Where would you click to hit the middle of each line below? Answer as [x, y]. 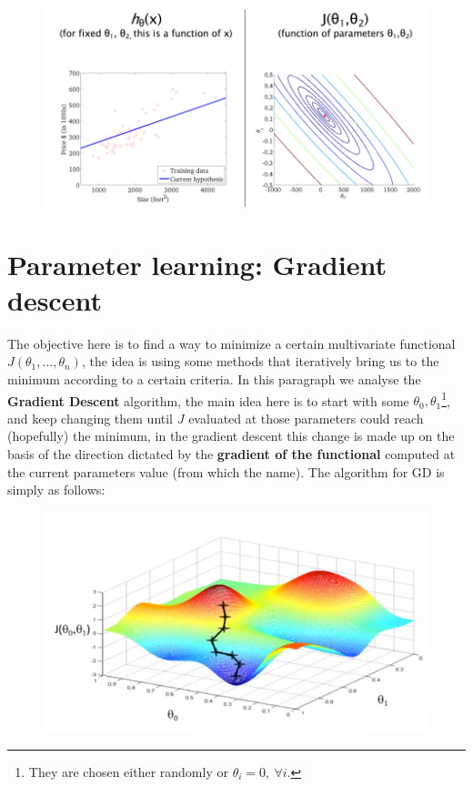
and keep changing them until [91, 418]
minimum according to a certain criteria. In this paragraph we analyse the [214, 378]
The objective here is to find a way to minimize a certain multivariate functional [231, 343]
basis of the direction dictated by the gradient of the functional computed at [231, 453]
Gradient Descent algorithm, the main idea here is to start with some [208, 400]
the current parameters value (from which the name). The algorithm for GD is [226, 471]
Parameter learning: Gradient [197, 264]
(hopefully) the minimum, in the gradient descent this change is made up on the [231, 436]
